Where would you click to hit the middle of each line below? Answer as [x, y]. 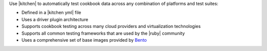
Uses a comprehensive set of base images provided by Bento [84, 40]
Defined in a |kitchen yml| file [51, 13]
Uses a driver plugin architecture [55, 19]
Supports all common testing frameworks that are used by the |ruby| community [103, 33]
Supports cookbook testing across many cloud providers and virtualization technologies [111, 26]
